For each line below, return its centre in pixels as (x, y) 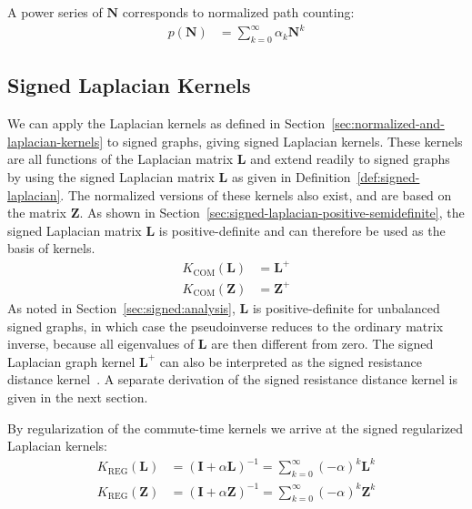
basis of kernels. (51, 248)
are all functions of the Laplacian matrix (121, 159)
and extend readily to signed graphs (350, 159)
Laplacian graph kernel (71, 361)
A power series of (55, 12)
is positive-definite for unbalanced (346, 307)
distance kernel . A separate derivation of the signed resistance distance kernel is (232, 379)
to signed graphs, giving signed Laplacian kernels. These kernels (285, 141)
